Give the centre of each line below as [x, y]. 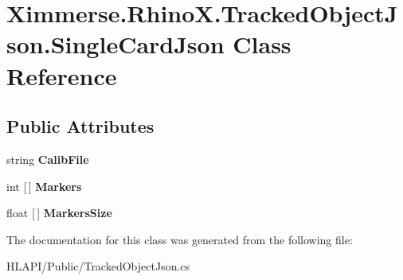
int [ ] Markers [44, 186]
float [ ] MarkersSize [59, 213]
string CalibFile [48, 159]
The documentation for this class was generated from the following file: [180, 239]
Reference [62, 75]
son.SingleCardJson [115, 44]
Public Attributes [80, 126]
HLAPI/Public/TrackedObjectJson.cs [98, 266]
